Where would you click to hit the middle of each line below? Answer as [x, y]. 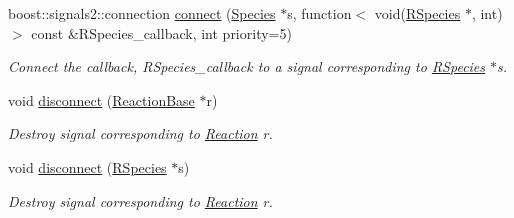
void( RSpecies [417, 13]
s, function [319, 13]
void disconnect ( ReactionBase [101, 99]
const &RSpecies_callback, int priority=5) [161, 32]
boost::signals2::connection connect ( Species [142, 13]
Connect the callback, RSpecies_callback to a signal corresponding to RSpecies [247, 66]
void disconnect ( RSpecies [87, 166]
